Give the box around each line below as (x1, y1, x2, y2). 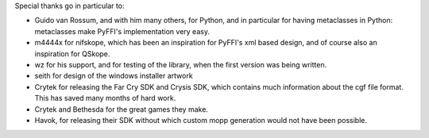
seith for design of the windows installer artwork (34, 71, 194, 81)
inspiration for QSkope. (34, 48, 110, 59)
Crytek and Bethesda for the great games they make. (34, 104, 208, 114)
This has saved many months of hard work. (34, 94, 176, 103)
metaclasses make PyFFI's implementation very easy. (34, 26, 211, 36)
